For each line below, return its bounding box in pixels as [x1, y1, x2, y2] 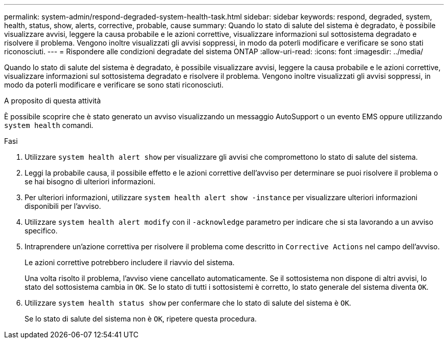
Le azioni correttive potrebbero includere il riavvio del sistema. [25, 258, 235, 267]
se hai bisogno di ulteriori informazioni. [25, 177, 155, 186]
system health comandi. [4, 121, 94, 130]
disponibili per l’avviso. [25, 202, 101, 210]
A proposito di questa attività [4, 96, 101, 105]
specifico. [25, 226, 58, 235]
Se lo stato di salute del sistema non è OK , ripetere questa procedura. [25, 314, 257, 323]
